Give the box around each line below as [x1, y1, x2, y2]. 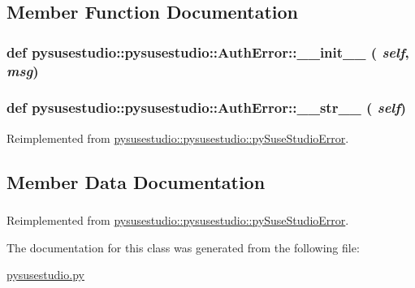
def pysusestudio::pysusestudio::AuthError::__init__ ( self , [6, 41, 409, 62]
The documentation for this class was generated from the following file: [6, 239, 360, 256]
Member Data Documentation [6, 169, 266, 194]
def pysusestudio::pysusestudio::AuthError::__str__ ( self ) [6, 97, 407, 118]
